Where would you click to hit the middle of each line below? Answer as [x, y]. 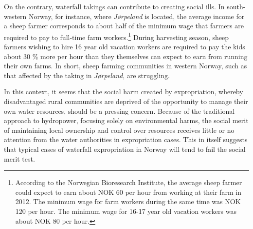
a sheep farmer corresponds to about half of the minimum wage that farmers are [124, 26]
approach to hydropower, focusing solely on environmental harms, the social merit [126, 120]
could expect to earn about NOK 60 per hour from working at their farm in [128, 192]
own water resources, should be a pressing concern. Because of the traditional [119, 111]
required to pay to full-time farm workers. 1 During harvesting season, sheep [117, 36]
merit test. [19, 158]
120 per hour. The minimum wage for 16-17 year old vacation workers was [126, 211]
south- [236, 6]
